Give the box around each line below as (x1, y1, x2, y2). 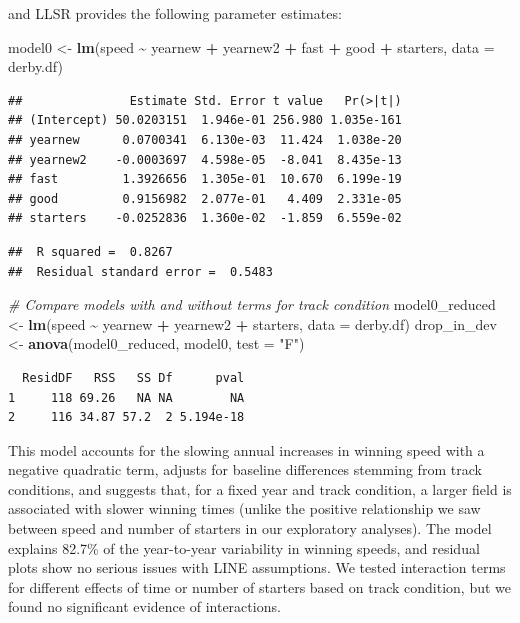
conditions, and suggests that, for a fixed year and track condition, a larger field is (8, 478, 512, 499)
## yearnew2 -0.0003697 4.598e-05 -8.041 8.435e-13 (8, 152, 402, 167)
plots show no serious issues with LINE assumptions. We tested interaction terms (8, 557, 506, 578)
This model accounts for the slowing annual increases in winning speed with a (8, 439, 485, 460)
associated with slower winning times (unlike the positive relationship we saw (8, 498, 481, 519)
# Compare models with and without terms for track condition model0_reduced (8, 294, 496, 315)
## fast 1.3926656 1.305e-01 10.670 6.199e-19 (8, 172, 402, 187)
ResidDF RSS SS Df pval (22, 370, 245, 385)
